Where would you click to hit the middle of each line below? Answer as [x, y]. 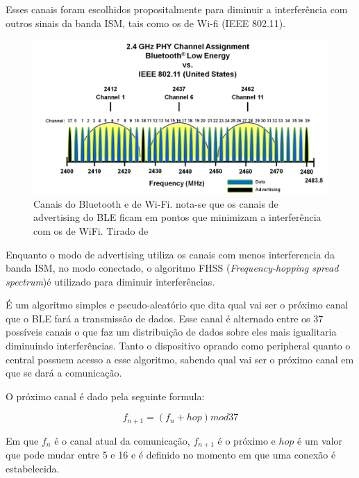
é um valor [320, 440]
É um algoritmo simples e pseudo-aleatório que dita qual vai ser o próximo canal [177, 305]
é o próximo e [247, 440]
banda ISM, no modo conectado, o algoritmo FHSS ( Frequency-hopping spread [172, 268]
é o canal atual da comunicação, [122, 440]
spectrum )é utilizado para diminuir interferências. [110, 281]
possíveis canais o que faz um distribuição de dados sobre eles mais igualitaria [171, 332]
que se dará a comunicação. [64, 373]
